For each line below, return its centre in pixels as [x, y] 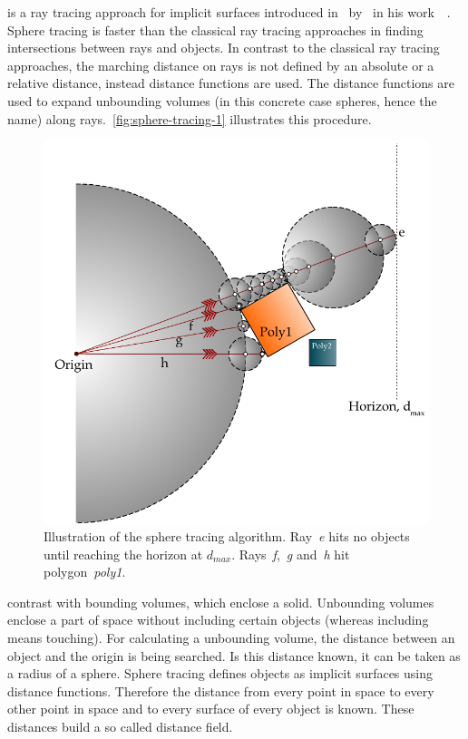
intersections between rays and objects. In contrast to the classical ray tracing [224, 48]
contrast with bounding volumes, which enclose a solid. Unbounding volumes [221, 602]
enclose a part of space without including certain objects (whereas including [218, 620]
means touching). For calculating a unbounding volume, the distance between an [231, 637]
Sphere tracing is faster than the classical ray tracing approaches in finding [215, 29]
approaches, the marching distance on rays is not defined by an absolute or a [221, 65]
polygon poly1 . [85, 572]
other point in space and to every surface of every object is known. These [211, 709]
